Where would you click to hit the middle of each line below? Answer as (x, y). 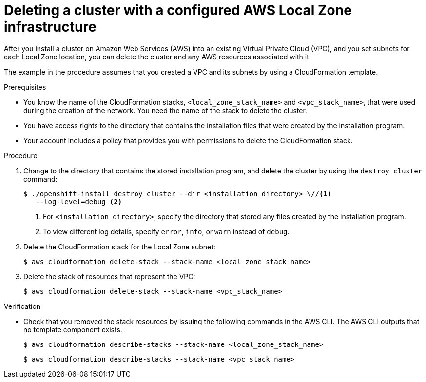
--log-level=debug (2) (79, 201)
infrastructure (50, 27)
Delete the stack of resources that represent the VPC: (109, 276)
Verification (22, 306)
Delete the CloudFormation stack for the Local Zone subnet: (119, 247)
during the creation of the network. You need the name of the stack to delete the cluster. (165, 110)
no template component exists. (73, 329)
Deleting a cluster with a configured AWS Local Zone (178, 10)
